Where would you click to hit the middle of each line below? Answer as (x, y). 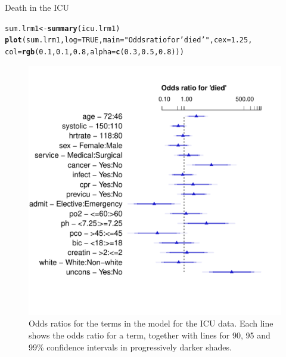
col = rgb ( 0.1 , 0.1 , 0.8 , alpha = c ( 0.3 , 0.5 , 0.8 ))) (94, 52)
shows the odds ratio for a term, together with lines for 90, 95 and (150, 335)
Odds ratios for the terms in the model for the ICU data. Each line (151, 323)
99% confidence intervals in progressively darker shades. (130, 347)
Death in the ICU (37, 7)
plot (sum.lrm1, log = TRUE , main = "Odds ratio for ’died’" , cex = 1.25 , (129, 40)
